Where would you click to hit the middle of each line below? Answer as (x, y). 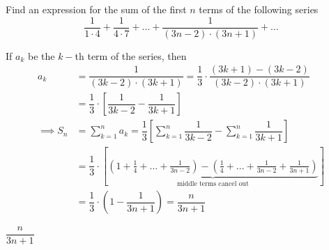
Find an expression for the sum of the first (96, 9)
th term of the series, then (131, 55)
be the (41, 55)
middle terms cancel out (213, 183)
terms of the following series (259, 9)
